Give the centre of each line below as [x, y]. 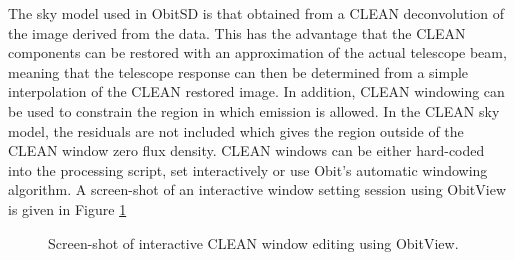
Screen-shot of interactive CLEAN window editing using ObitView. [253, 242]
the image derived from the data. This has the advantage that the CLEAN [237, 32]
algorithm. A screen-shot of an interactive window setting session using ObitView [257, 189]
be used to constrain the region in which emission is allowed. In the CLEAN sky [254, 110]
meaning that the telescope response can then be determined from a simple [238, 71]
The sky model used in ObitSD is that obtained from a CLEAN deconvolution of [256, 13]
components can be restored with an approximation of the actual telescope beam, [257, 52]
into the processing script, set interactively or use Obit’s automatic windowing [248, 169]
